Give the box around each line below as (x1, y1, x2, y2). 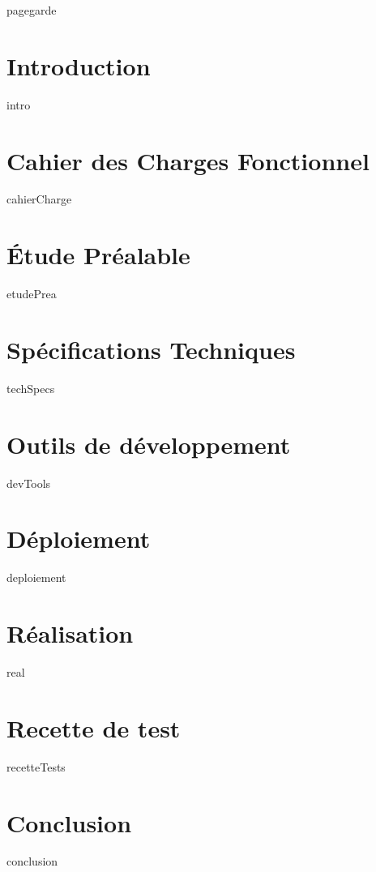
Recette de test (6, 711, 181, 744)
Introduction (6, 49, 151, 82)
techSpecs (6, 379, 55, 396)
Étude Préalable (6, 238, 190, 271)
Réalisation (6, 617, 134, 650)
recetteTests (6, 758, 66, 775)
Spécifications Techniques (6, 332, 296, 365)
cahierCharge (6, 190, 72, 207)
